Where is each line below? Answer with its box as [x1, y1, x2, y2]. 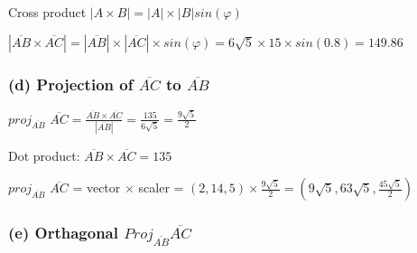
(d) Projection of [8, 72, 134, 95]
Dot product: [8, 145, 80, 164]
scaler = [138, 178, 184, 197]
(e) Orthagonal [8, 221, 118, 244]
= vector [72, 178, 121, 197]
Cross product [8, 3, 87, 21]
